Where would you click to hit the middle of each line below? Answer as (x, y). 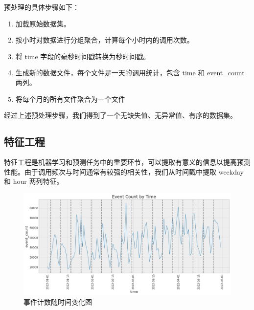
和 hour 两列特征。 (34, 181)
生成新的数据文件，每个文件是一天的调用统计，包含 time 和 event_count (130, 73)
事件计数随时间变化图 (58, 302)
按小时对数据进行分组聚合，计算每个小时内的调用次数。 (104, 40)
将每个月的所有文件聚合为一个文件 (70, 99)
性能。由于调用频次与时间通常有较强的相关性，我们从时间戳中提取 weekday (124, 171)
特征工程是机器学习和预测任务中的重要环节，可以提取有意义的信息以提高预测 (127, 162)
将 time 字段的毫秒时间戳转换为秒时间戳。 (83, 56)
